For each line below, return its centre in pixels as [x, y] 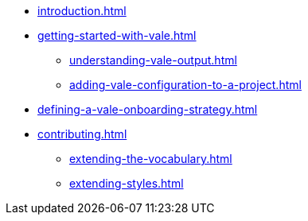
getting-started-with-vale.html [117, 35]
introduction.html [82, 11]
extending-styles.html [127, 183]
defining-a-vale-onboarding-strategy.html [148, 109]
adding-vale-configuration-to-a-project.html [185, 85]
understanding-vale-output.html [153, 60]
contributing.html [82, 134]
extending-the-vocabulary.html [151, 159]
